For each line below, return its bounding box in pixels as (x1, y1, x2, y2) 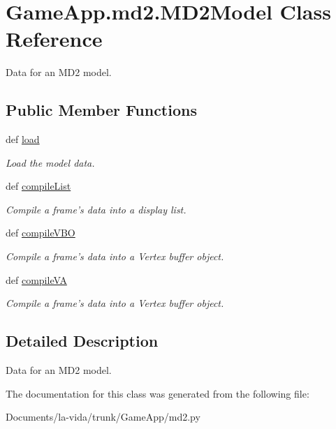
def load (6, 132, 40, 146)
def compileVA (6, 272, 67, 287)
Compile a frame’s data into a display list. (6, 202, 187, 216)
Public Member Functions (6, 99, 197, 121)
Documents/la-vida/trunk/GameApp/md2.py (6, 409, 200, 424)
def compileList (6, 179, 71, 193)
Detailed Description (6, 330, 159, 352)
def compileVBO (6, 225, 75, 240)
